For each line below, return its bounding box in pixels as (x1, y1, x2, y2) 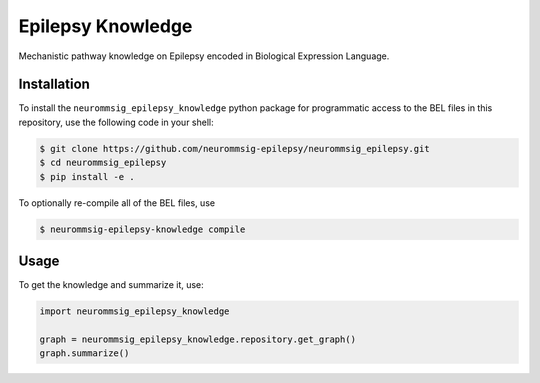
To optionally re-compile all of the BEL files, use (18, 196, 215, 209)
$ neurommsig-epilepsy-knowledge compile (39, 223, 246, 235)
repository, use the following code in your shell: (18, 116, 214, 128)
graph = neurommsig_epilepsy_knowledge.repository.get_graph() (39, 333, 357, 345)
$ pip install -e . (39, 171, 135, 182)
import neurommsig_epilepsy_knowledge (39, 306, 230, 317)
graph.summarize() (39, 348, 130, 359)
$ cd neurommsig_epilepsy (39, 157, 167, 169)
